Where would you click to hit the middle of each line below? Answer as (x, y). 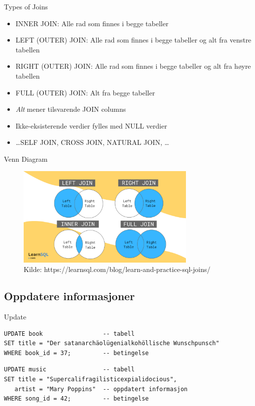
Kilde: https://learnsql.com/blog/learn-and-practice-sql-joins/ (117, 269)
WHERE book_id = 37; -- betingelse (76, 353)
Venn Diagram (26, 158)
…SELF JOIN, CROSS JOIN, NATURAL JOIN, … (92, 142)
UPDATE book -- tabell (69, 334)
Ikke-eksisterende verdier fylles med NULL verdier (91, 125)
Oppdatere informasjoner (70, 296)
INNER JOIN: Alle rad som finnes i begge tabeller (92, 23)
